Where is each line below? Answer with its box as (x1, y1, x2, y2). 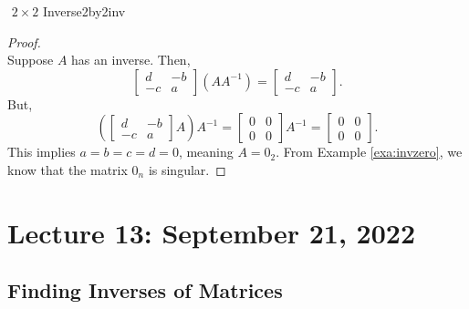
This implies (7, 142, 76, 161)
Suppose (7, 50, 54, 69)
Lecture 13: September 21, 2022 (7, 213, 415, 251)
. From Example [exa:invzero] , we (276, 142, 463, 161)
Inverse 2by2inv (42, 2, 126, 20)
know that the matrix (7, 160, 128, 179)
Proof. (7, 32, 41, 51)
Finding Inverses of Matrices (7, 276, 283, 304)
